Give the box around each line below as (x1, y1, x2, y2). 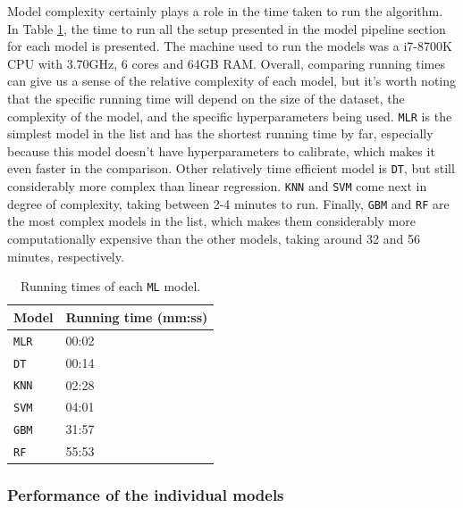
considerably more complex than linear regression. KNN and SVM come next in (7, 177, 427, 196)
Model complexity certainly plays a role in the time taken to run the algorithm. (7, 2, 443, 20)
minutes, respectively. (7, 246, 124, 265)
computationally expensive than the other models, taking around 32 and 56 (7, 229, 420, 247)
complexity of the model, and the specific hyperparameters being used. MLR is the (7, 106, 452, 125)
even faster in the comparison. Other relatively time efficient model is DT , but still (7, 159, 455, 178)
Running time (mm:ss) (65, 307, 208, 326)
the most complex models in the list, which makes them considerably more (7, 212, 416, 230)
